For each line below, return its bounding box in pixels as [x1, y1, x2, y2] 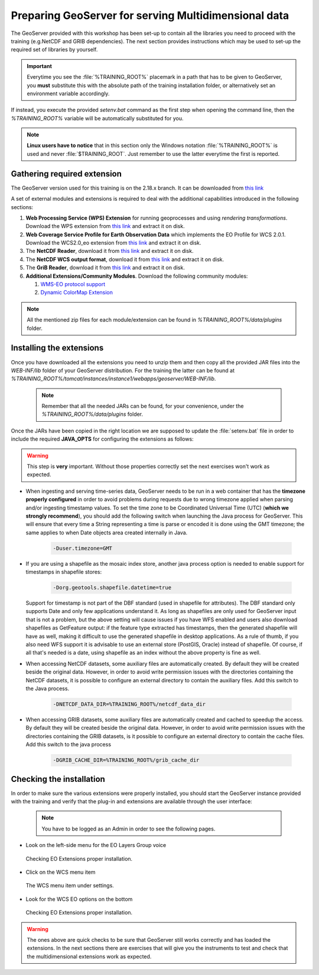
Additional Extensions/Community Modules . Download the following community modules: [25, 272, 248, 280]
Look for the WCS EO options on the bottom [25, 895, 133, 903]
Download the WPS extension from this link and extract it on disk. [25, 223, 185, 230]
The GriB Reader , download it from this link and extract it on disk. [25, 264, 185, 271]
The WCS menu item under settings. [25, 882, 115, 889]
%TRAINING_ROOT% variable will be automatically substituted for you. [11, 114, 184, 121]
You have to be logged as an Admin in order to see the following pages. [41, 825, 216, 832]
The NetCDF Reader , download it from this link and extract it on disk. [25, 248, 194, 255]
